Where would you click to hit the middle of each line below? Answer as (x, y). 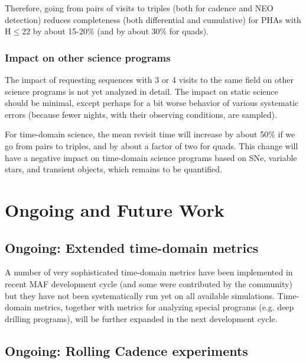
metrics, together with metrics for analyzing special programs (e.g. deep (164, 307)
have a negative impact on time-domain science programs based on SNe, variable (151, 157)
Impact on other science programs (88, 57)
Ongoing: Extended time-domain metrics (132, 247)
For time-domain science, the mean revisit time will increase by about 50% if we (150, 134)
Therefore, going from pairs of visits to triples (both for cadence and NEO (139, 8)
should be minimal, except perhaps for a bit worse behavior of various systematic (152, 103)
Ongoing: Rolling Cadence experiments (126, 350)
